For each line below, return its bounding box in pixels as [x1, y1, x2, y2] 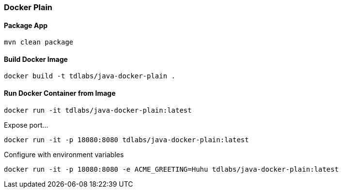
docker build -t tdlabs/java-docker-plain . [4, 72, 176, 80]
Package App [4, 21, 48, 30]
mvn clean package [4, 38, 74, 46]
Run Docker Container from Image [4, 89, 116, 98]
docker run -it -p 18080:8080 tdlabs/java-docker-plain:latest [4, 135, 249, 144]
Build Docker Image [4, 55, 68, 63]
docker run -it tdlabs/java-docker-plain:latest [4, 106, 192, 114]
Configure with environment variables [4, 150, 124, 159]
